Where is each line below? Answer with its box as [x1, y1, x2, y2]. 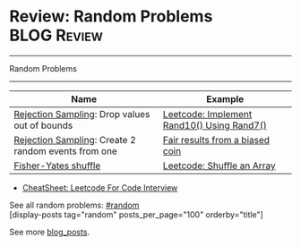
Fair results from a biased [162, 133, 271, 146]
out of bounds [13, 119, 73, 131]
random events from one [13, 145, 118, 157]
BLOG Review [9, 25, 103, 46]
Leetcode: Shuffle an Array [162, 159, 276, 172]
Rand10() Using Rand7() [162, 119, 267, 131]
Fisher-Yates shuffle [13, 159, 101, 172]
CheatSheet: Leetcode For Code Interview [21, 182, 178, 193]
